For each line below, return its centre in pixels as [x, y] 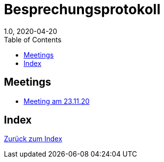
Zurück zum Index [33, 139]
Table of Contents [33, 39]
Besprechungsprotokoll [82, 9]
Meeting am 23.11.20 [57, 101]
